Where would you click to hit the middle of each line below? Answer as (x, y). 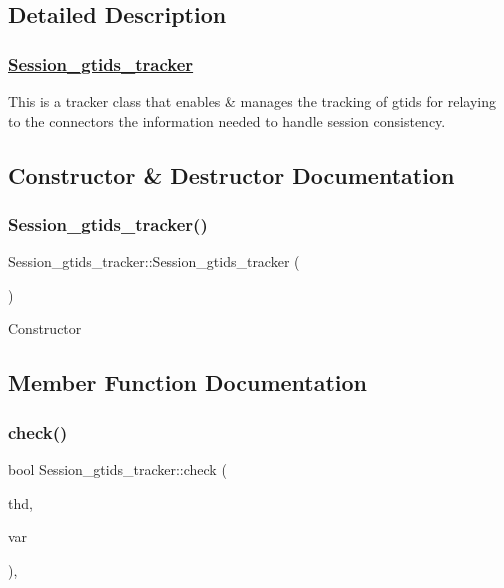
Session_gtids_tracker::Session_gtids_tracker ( (154, 261)
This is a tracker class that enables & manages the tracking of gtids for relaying (252, 101)
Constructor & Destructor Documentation (231, 174)
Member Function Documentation (188, 382)
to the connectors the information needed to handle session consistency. (227, 120)
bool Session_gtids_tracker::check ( (117, 468)
